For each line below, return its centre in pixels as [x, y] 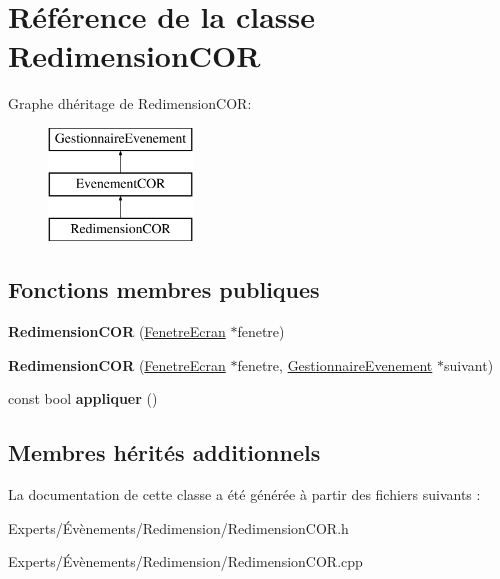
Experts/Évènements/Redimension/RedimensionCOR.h [178, 527]
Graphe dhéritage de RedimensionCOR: [130, 103]
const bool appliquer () [83, 398]
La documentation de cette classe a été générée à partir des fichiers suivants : [244, 494]
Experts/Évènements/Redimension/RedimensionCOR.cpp [185, 561]
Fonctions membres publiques [164, 289]
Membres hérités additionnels [164, 452]
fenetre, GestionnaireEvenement [335, 364]
